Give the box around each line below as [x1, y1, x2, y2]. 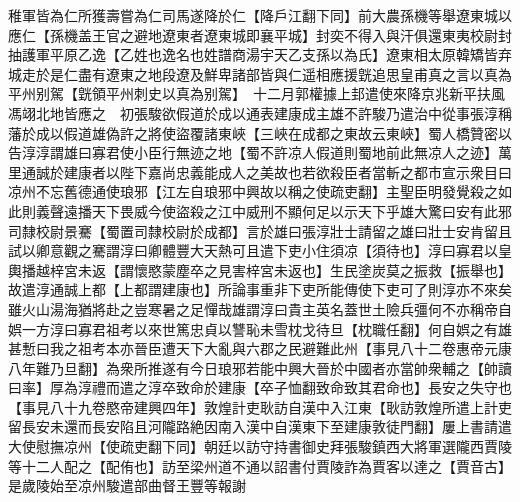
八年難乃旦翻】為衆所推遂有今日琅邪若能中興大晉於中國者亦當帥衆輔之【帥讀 [8, 357, 512, 378]
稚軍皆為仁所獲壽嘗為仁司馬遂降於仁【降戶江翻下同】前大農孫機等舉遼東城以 [8, 5, 512, 25]
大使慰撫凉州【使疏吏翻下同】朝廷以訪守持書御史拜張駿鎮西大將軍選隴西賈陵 [8, 436, 512, 457]
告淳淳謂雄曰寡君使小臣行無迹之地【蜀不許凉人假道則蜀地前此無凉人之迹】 [8, 142, 498, 163]
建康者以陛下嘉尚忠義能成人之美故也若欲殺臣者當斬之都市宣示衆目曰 [63, 161, 512, 182]
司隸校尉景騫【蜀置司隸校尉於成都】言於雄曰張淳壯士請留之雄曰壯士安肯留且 [8, 220, 512, 241]
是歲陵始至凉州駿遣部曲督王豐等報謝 [8, 475, 246, 496]
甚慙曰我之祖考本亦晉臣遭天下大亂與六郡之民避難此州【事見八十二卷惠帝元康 [8, 338, 512, 359]
